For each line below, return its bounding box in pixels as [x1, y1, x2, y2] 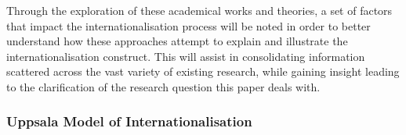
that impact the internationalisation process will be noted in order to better [6, 17, 371, 34]
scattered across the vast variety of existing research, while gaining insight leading [6, 63, 400, 80]
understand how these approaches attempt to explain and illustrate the [6, 33, 348, 49]
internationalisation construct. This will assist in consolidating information [6, 48, 365, 64]
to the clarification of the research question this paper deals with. [6, 78, 321, 94]
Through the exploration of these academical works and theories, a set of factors [6, 2, 393, 18]
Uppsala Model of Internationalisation [6, 112, 252, 131]
